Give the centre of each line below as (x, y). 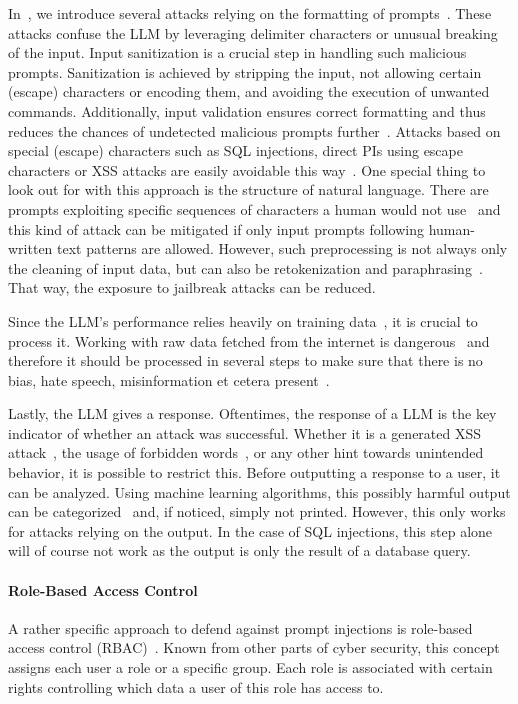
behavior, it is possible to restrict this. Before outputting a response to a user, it (254, 472)
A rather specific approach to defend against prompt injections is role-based (240, 627)
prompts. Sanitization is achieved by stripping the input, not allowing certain (245, 71)
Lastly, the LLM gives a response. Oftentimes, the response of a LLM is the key (252, 413)
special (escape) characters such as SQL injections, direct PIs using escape (235, 150)
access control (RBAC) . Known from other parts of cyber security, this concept (254, 647)
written (30, 248)
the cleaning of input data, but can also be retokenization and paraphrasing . (245, 267)
